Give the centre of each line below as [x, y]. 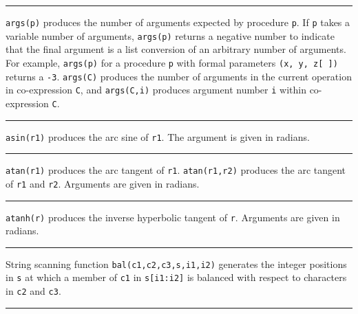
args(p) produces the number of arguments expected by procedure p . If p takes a [178, 22]
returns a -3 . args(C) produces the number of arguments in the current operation [179, 76]
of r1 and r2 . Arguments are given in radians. [103, 183]
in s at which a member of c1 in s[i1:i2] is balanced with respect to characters [176, 277]
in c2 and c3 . [33, 291]
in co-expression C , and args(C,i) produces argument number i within [156, 90]
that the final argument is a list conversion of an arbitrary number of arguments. [176, 49]
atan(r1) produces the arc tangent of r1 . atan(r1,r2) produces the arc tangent [176, 170]
